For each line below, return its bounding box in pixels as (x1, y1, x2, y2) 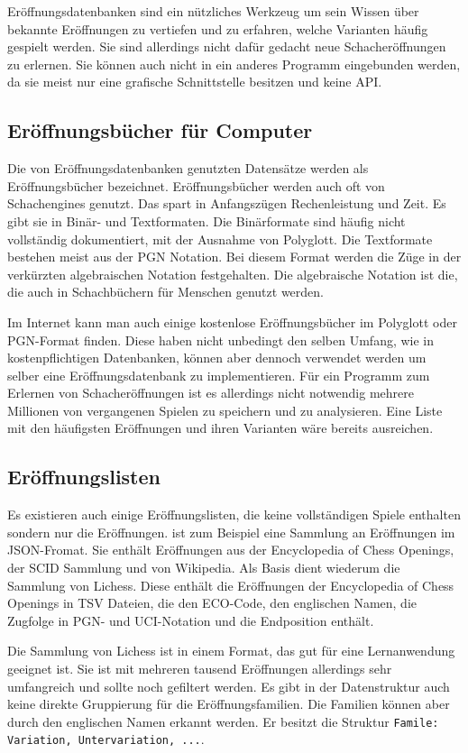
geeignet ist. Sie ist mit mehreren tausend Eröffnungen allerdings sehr (7, 659, 392, 678)
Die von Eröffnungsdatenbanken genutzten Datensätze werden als (7, 159, 369, 178)
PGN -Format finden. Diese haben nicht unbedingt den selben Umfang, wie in (7, 330, 435, 349)
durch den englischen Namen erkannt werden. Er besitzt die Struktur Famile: (7, 712, 439, 730)
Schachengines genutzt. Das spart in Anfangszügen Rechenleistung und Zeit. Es (7, 194, 446, 213)
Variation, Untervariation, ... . (7, 730, 205, 748)
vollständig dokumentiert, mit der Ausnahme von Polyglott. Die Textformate (7, 229, 433, 248)
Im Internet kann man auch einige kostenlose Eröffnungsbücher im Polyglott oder (7, 312, 457, 331)
